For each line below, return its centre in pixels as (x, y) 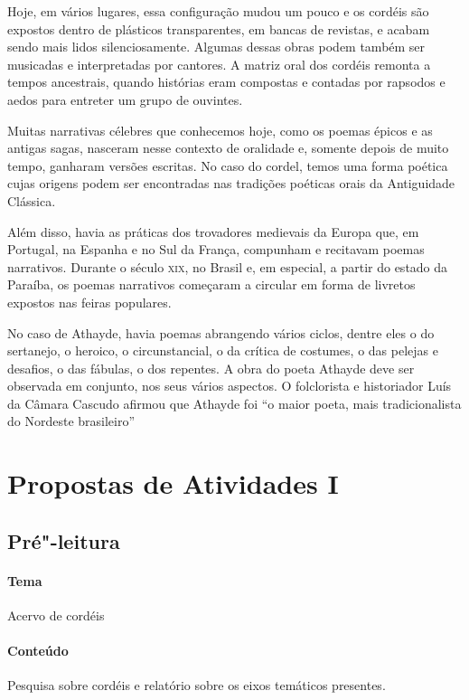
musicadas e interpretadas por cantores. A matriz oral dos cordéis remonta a (219, 64)
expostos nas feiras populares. (89, 302)
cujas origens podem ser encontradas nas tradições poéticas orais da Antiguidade (231, 183)
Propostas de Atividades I (173, 483)
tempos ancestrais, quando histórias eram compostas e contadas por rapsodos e (226, 82)
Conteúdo (38, 651)
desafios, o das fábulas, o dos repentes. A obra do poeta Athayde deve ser (211, 368)
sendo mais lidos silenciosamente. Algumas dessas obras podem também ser (216, 47)
